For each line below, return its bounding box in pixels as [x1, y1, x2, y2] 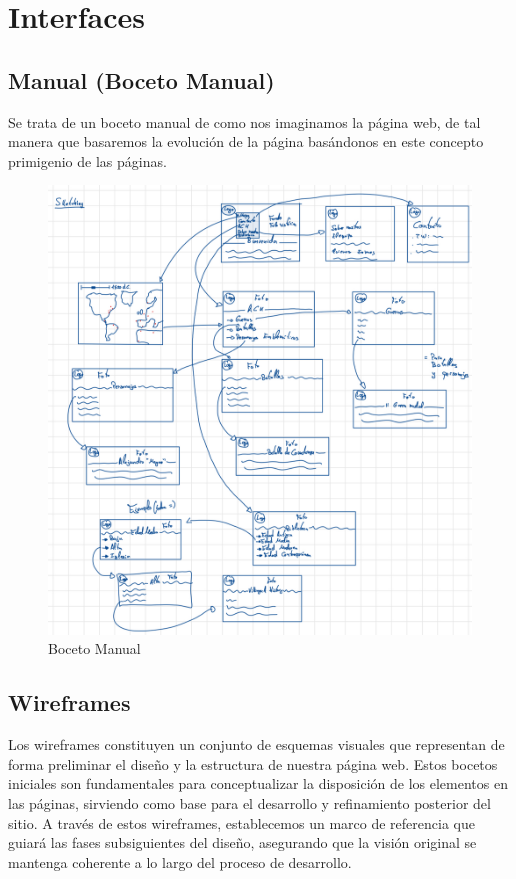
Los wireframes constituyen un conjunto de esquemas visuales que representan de [8, 734, 505, 755]
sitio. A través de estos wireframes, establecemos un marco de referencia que [8, 812, 475, 833]
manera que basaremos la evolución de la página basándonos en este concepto [8, 131, 484, 152]
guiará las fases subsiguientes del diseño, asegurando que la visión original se [8, 832, 477, 853]
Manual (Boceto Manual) [8, 64, 275, 95]
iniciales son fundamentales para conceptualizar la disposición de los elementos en [8, 773, 508, 794]
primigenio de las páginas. [8, 150, 167, 171]
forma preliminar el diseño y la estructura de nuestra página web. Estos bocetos [8, 753, 498, 774]
